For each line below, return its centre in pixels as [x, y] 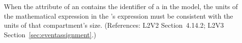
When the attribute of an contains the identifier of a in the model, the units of [121, 6]
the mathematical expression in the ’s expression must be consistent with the [119, 16]
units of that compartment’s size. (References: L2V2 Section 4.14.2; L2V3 [114, 25]
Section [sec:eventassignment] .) [50, 34]
